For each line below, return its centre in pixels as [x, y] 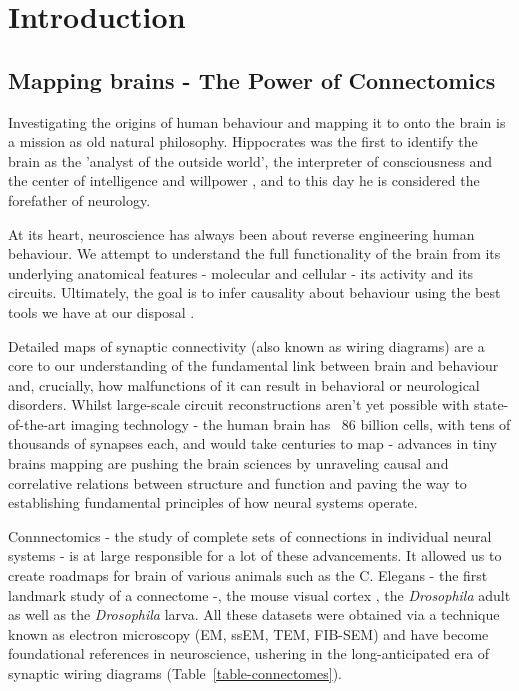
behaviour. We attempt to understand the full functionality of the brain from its [254, 253]
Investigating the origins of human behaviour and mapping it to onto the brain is [257, 121]
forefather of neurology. [79, 199]
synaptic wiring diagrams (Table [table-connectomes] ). [175, 673]
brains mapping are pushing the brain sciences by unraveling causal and [228, 463]
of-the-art [37, 423]
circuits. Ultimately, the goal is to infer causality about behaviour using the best [254, 292]
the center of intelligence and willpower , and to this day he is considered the [244, 180]
